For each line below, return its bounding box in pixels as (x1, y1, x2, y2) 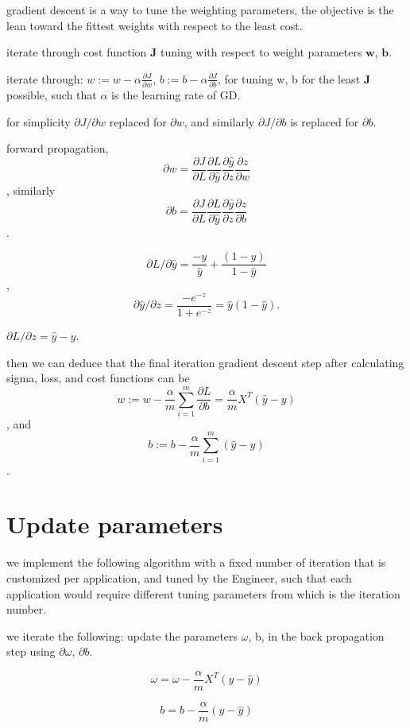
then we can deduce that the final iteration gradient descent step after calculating (6, 354, 404, 370)
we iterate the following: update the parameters (6, 627, 238, 644)
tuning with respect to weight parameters (161, 44, 362, 60)
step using (6, 643, 56, 660)
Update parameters (6, 508, 223, 540)
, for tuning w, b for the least (218, 70, 361, 87)
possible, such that (6, 87, 97, 103)
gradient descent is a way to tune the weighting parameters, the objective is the (6, 2, 394, 17)
